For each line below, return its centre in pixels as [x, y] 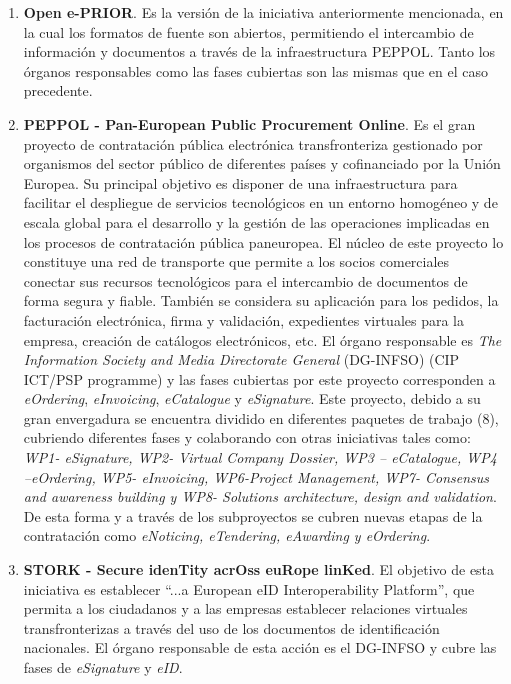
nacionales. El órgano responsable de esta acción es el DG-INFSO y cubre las [260, 647]
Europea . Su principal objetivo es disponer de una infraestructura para [240, 182]
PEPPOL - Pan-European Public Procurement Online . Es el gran [249, 123]
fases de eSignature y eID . [103, 667]
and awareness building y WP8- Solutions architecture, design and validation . [260, 496]
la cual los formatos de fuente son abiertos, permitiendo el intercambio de [248, 31]
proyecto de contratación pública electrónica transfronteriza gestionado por [253, 143]
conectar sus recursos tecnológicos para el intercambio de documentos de [245, 280]
